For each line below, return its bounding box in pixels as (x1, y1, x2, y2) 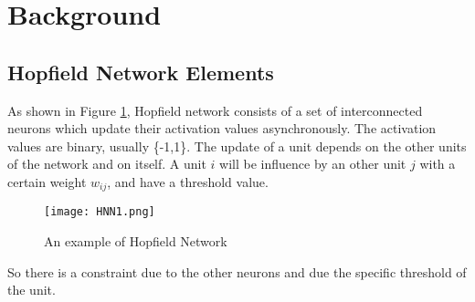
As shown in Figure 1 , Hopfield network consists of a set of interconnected (7, 100, 423, 120)
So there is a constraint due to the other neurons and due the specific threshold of (7, 262, 467, 281)
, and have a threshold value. (107, 172, 269, 191)
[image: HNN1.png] (44, 205, 155, 219)
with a (419, 154, 456, 173)
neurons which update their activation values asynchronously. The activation (7, 119, 437, 138)
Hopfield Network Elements (7, 57, 274, 86)
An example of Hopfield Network (44, 232, 227, 251)
